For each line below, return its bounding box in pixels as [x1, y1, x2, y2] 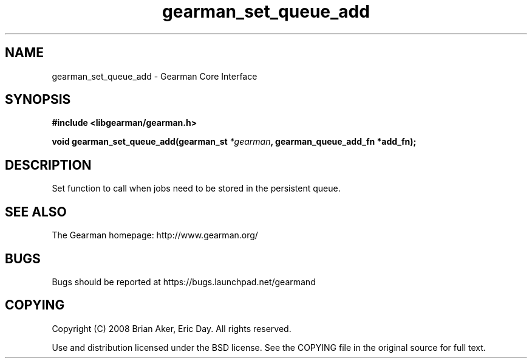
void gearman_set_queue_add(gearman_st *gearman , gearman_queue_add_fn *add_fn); [52, 136, 417, 147]
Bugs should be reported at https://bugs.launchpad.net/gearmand [52, 276, 316, 287]
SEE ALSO [5, 204, 67, 220]
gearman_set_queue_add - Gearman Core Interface [52, 71, 257, 81]
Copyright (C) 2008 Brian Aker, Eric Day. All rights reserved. [52, 323, 292, 334]
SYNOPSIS [5, 92, 71, 108]
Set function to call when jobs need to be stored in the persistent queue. [52, 183, 341, 194]
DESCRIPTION [5, 157, 92, 173]
